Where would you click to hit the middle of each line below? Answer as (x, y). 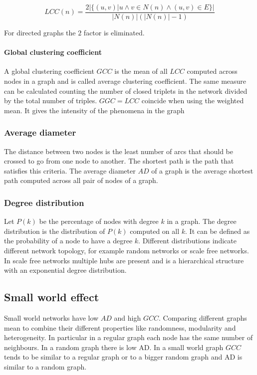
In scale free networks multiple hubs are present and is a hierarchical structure (124, 260)
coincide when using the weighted (193, 100)
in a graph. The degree (202, 221)
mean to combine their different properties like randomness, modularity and (120, 327)
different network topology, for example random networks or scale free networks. (127, 251)
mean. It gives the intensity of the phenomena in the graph (94, 110)
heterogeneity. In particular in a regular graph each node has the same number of (128, 337)
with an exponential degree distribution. (65, 270)
